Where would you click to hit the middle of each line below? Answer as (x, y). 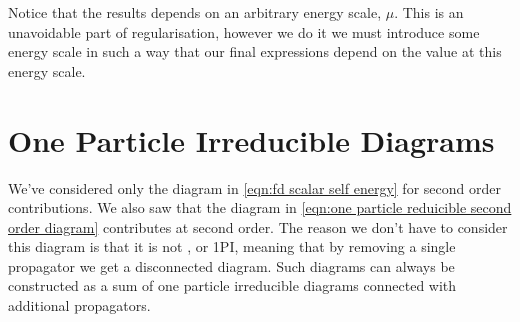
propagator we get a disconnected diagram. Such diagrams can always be (231, 265)
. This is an (429, 12)
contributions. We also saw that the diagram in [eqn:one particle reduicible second (260, 207)
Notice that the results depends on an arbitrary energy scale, (195, 12)
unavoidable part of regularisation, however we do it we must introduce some (244, 31)
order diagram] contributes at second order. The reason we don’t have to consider (258, 226)
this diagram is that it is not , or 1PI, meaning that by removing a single (232, 246)
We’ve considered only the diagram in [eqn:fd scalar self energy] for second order (254, 187)
